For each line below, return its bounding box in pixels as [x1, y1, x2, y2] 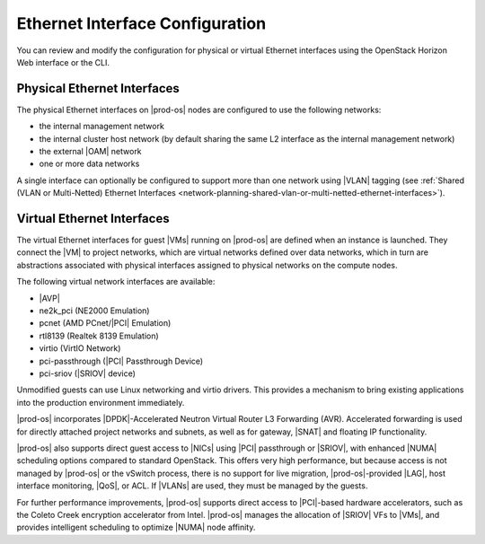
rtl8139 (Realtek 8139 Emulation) [39, 330, 159, 341]
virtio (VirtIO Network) [39, 343, 121, 354]
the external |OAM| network [39, 146, 143, 157]
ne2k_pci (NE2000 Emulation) [39, 305, 150, 316]
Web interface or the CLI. [16, 57, 110, 67]
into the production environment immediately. [16, 397, 185, 408]
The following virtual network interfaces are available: [16, 276, 216, 287]
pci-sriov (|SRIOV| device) [39, 368, 137, 379]
